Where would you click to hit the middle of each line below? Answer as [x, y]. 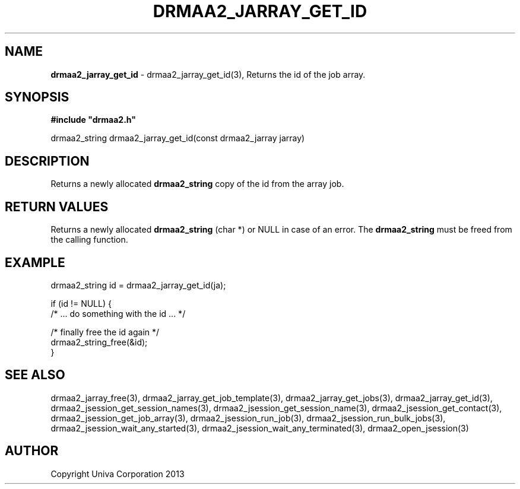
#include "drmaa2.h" [93, 120]
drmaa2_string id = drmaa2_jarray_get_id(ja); [138, 285]
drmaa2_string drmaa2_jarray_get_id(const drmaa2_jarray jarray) [178, 138]
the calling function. [89, 240]
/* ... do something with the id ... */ [118, 313]
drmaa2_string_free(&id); [99, 342]
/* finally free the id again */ [105, 332]
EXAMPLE [35, 262]
